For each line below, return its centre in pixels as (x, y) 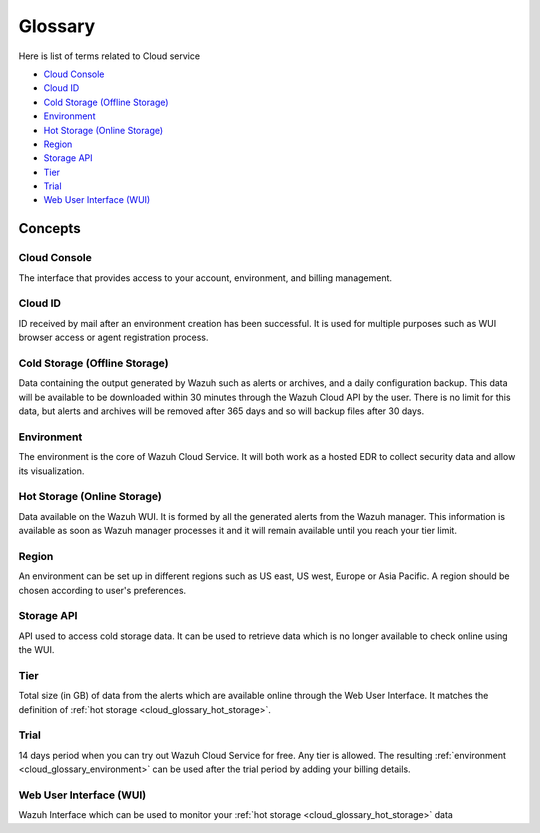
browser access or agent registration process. (113, 337)
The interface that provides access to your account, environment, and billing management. (205, 277)
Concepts (49, 228)
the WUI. (36, 650)
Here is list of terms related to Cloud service (109, 56)
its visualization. (51, 471)
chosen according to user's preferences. (102, 590)
